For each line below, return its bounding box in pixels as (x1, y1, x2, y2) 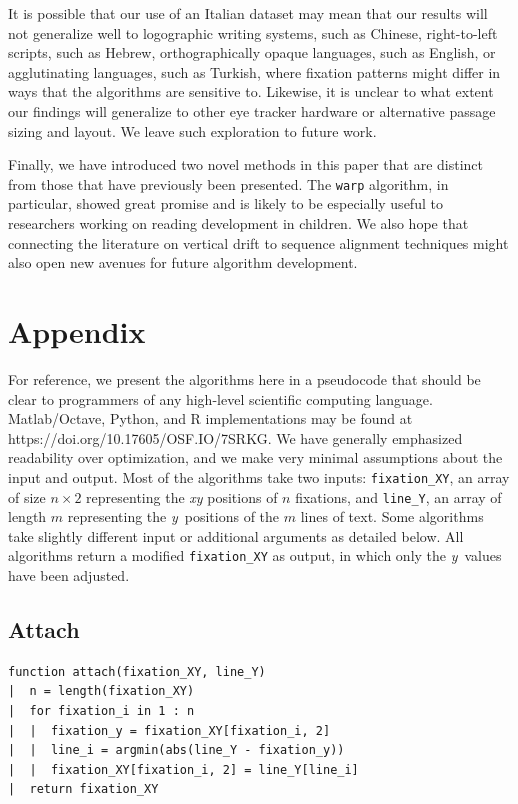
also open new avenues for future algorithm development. (8, 252, 358, 273)
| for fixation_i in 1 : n (8, 704, 195, 719)
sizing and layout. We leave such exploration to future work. (8, 120, 377, 141)
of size (8, 486, 46, 507)
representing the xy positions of (86, 486, 278, 507)
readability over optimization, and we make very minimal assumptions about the (8, 447, 503, 468)
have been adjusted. (8, 565, 130, 586)
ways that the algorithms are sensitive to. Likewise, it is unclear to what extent (8, 81, 494, 102)
